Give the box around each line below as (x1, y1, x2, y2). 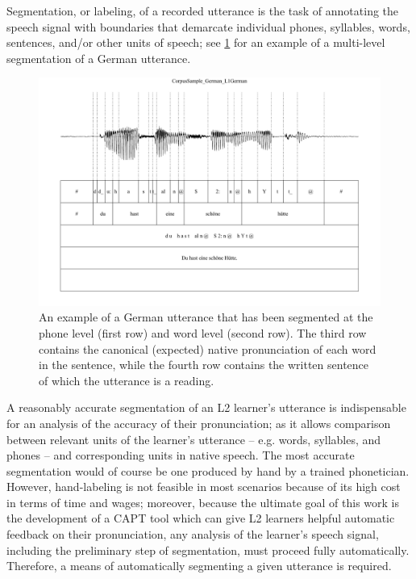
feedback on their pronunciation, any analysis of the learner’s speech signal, (6, 526, 379, 543)
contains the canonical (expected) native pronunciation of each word (39, 340, 376, 357)
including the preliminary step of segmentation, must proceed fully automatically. (6, 541, 410, 558)
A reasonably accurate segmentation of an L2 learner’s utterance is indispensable (6, 399, 406, 416)
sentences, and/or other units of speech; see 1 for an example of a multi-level (6, 34, 385, 51)
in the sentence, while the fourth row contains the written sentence (39, 356, 369, 373)
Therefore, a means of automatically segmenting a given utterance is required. (6, 557, 392, 574)
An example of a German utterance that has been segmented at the (39, 308, 373, 325)
